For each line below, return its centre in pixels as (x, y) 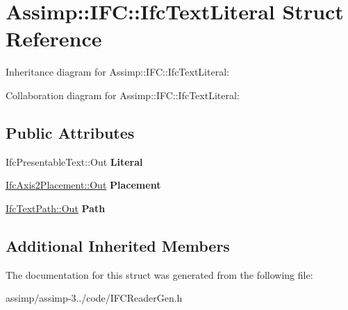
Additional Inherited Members (118, 245)
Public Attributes (70, 132)
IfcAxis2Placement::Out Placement (83, 185)
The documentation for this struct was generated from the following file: (159, 274)
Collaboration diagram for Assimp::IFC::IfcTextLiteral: (123, 95)
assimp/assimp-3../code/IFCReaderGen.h (94, 298)
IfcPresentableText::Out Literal (74, 161)
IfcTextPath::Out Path (56, 208)
